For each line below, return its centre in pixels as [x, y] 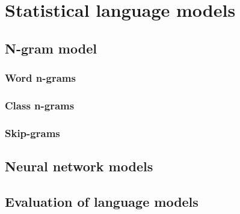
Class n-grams [40, 105]
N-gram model [51, 48]
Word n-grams [40, 78]
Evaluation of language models [102, 201]
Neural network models [79, 166]
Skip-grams [32, 133]
